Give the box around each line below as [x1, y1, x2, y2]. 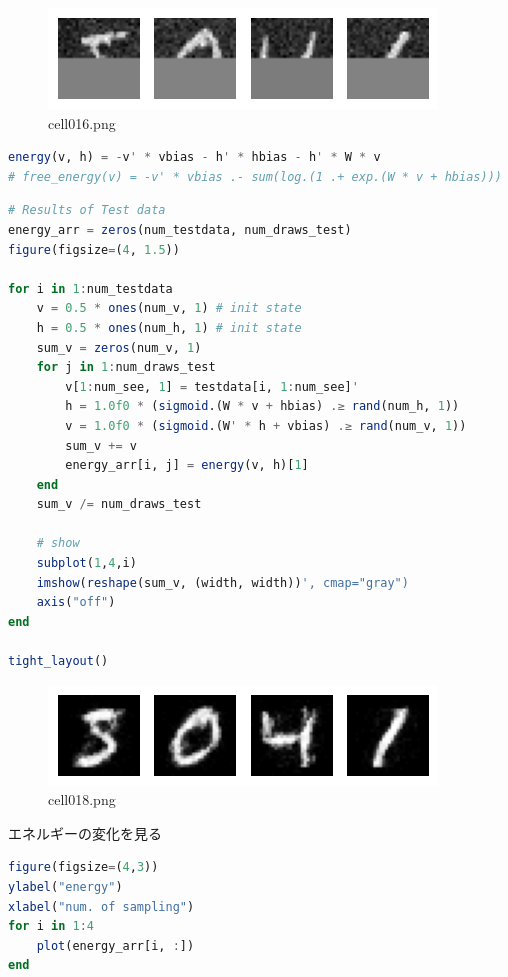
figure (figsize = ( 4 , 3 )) [8, 860, 159, 875]
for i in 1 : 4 [8, 919, 94, 934]
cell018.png [48, 789, 116, 810]
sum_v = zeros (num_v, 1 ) [36, 340, 202, 355]
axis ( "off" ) [36, 595, 116, 610]
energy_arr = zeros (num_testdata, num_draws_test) [8, 222, 352, 237]
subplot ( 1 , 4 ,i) [36, 556, 137, 571]
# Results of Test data [8, 203, 166, 218]
